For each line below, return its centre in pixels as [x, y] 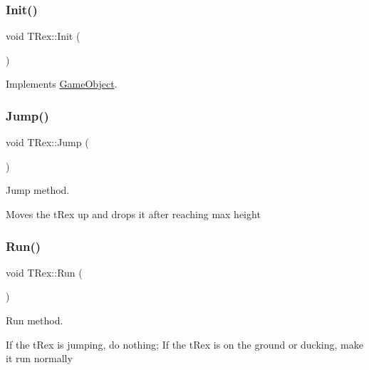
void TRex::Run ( [44, 272]
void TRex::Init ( [43, 36]
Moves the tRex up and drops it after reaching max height [133, 214]
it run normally [39, 358]
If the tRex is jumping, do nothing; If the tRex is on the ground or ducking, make [184, 344]
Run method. [35, 320]
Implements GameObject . [62, 84]
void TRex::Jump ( [47, 142]
